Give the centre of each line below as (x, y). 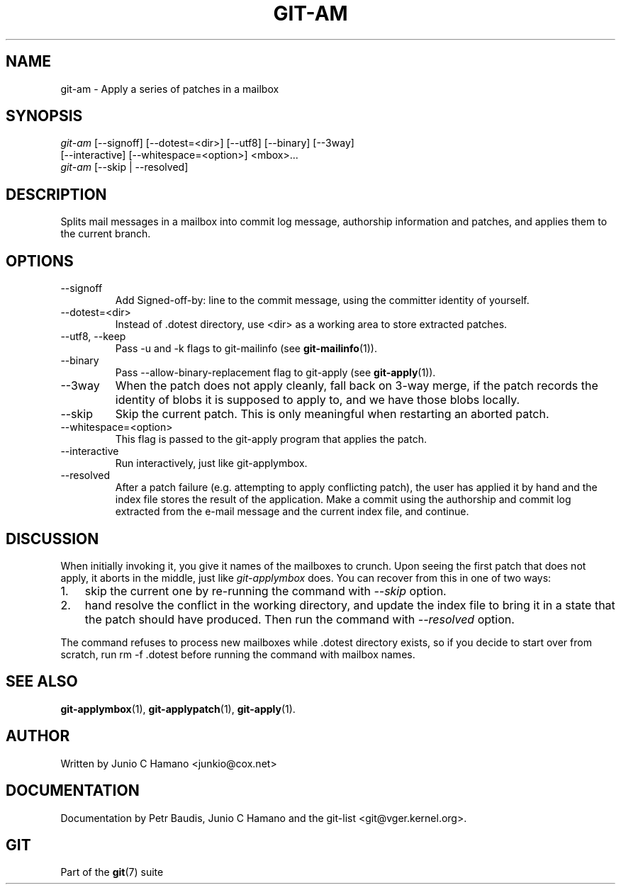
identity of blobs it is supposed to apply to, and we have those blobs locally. (318, 400)
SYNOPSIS (44, 116)
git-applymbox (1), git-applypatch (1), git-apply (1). (178, 709)
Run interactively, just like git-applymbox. (211, 463)
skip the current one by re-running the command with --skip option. (265, 591)
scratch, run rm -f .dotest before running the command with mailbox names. (238, 654)
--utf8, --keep (93, 337)
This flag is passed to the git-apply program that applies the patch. (271, 439)
